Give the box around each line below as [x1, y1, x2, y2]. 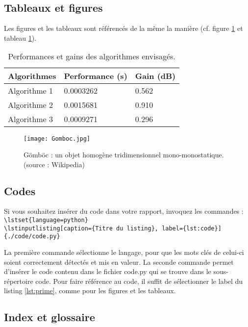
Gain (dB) [135, 70, 176, 82]
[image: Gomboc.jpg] [24, 135, 91, 143]
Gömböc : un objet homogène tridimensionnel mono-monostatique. [24, 150, 224, 160]
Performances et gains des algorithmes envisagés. [8, 50, 175, 62]
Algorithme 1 [8, 85, 53, 97]
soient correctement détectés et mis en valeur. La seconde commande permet [4, 256, 234, 267]
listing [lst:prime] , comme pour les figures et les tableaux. [4, 285, 176, 296]
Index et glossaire [4, 309, 95, 325]
